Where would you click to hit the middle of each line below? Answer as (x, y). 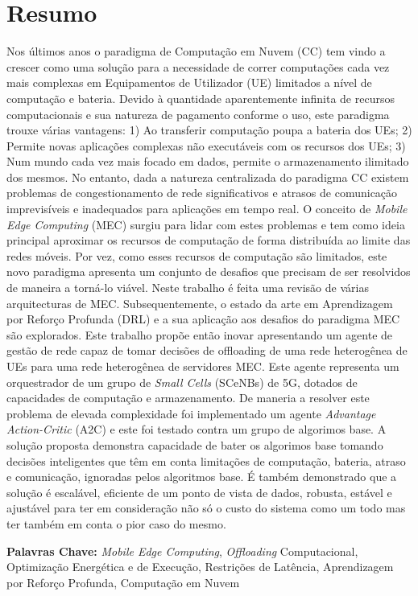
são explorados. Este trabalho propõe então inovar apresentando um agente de (200, 334)
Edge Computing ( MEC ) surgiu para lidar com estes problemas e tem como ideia (206, 224)
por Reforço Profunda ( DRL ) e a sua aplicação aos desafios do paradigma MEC (203, 319)
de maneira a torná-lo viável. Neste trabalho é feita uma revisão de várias (188, 288)
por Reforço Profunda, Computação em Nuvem (123, 582)
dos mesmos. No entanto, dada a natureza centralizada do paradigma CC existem (208, 177)
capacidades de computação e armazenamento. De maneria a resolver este (188, 398)
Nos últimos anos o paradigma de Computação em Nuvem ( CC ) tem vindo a (196, 51)
